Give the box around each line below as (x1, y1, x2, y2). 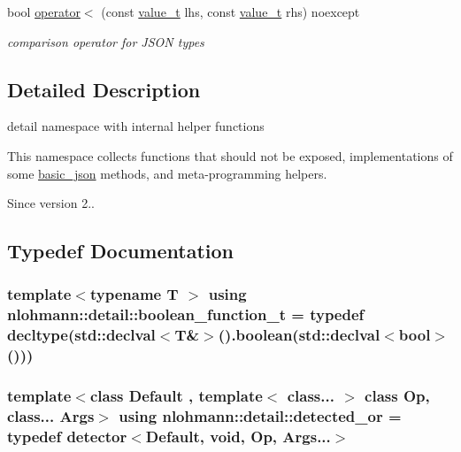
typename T (89, 283, 179, 305)
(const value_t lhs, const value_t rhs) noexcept (101, 3, 360, 20)
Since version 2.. (7, 194, 95, 212)
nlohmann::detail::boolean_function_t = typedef (7, 303, 365, 326)
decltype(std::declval (7, 324, 156, 346)
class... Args (7, 405, 95, 426)
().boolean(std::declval (218, 324, 380, 346)
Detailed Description (7, 75, 201, 103)
